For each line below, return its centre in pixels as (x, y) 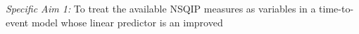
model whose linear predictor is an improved (127, 22)
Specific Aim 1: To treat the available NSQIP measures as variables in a (161, 8)
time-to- (336, 8)
